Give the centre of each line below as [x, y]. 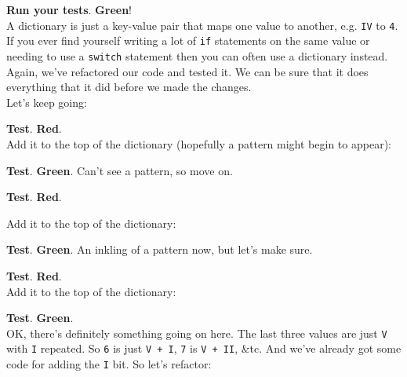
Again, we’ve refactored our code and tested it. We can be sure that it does [187, 71]
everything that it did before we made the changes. [129, 87]
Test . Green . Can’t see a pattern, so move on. [120, 170]
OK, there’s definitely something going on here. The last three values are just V [197, 333]
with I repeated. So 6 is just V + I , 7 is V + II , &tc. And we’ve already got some [204, 348]
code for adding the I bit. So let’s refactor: [109, 364]
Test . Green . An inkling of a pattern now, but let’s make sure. [160, 249]
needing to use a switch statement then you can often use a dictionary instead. [197, 55]
